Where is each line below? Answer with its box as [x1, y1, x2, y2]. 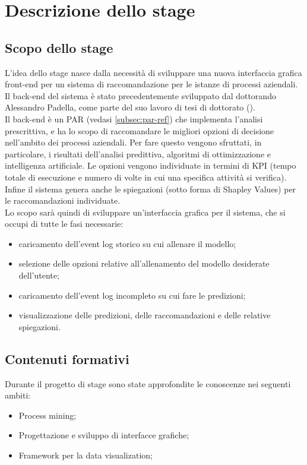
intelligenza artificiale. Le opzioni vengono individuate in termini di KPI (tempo [5, 159, 296, 172]
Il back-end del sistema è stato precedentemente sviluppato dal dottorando [5, 89, 276, 102]
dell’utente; [18, 269, 59, 281]
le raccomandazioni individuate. [5, 194, 121, 207]
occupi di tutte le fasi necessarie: [5, 217, 124, 230]
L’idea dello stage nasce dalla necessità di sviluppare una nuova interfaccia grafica [5, 66, 302, 78]
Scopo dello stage [5, 38, 113, 56]
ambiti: [5, 389, 31, 401]
